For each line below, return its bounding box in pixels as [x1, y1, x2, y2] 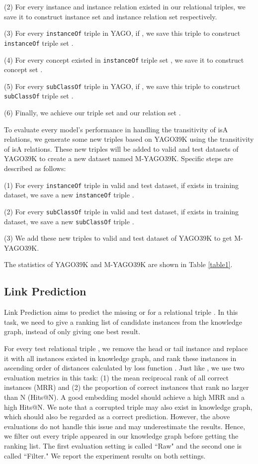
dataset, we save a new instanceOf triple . [4, 189, 134, 200]
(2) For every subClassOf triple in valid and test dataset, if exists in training [4, 206, 239, 216]
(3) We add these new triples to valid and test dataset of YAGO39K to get [4, 233, 232, 243]
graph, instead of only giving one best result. [4, 326, 141, 337]
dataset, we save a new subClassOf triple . [4, 216, 134, 226]
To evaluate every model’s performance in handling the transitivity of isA [4, 124, 228, 134]
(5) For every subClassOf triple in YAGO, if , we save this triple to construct [4, 81, 241, 91]
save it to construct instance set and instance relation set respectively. [4, 11, 217, 21]
